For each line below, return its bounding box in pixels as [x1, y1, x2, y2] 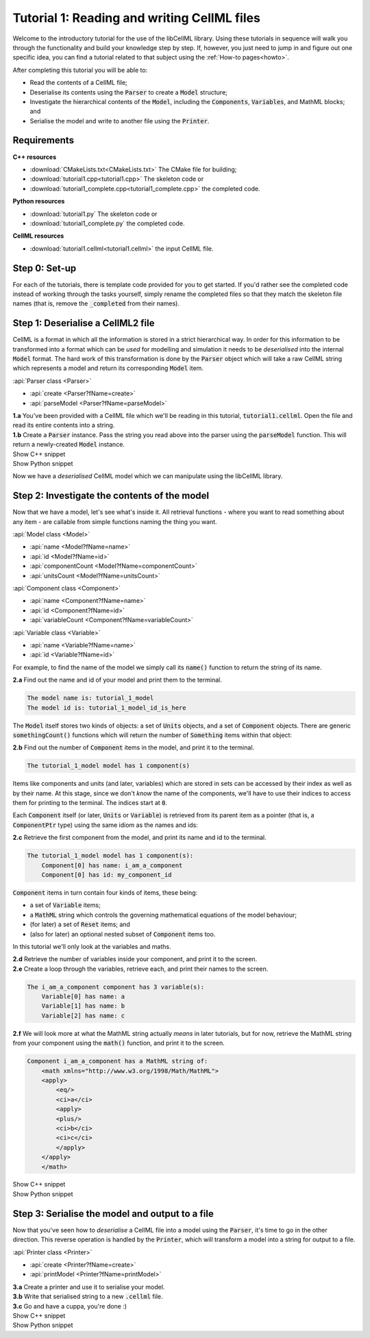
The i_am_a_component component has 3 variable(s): [27, 983, 205, 991]
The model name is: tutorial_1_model [27, 694, 154, 702]
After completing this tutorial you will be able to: [12, 66, 148, 74]
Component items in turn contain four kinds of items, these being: [12, 888, 198, 897]
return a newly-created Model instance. [12, 441, 125, 449]
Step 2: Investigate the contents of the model [12, 490, 210, 501]
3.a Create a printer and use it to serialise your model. [12, 1283, 165, 1291]
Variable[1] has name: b [41, 1002, 125, 1010]
